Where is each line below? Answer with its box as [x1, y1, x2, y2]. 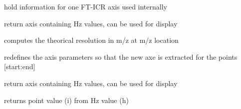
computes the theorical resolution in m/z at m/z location [4, 35, 179, 45]
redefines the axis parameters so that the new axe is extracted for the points [4, 51, 238, 62]
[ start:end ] [4, 61, 35, 72]
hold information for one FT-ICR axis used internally [4, 1, 167, 11]
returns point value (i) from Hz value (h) [4, 95, 129, 105]
